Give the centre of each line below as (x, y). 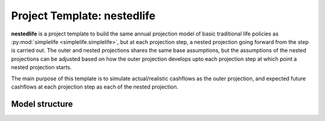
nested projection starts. (42, 67)
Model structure (42, 104)
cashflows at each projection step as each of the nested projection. (95, 87)
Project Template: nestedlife (83, 16)
